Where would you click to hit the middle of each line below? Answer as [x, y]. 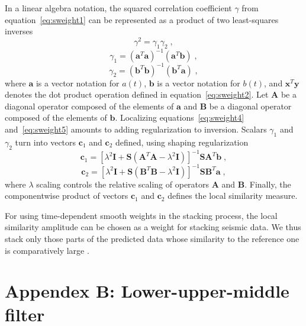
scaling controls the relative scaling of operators [123, 184]
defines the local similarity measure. [233, 196]
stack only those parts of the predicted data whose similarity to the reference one [152, 238]
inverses [19, 31]
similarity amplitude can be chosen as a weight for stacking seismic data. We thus [153, 227]
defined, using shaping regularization [182, 142]
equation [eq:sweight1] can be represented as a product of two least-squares [142, 19]
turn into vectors [46, 142]
